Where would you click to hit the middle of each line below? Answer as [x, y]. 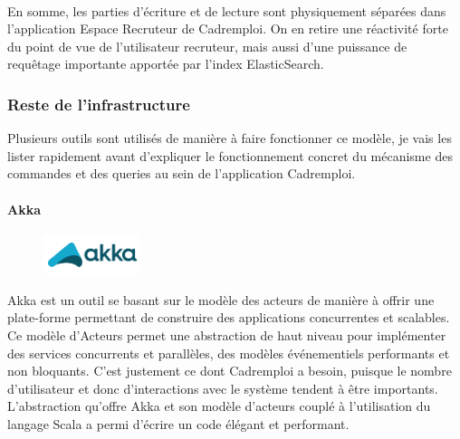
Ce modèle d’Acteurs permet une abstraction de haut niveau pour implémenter [227, 335]
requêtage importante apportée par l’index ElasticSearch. [166, 64]
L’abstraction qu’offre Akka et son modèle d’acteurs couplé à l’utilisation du [219, 406]
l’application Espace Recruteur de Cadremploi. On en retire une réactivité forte [228, 29]
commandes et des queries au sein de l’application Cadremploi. [182, 173]
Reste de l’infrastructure [99, 104]
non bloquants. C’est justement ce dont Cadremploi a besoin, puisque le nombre [230, 371]
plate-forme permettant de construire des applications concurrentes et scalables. [229, 317]
